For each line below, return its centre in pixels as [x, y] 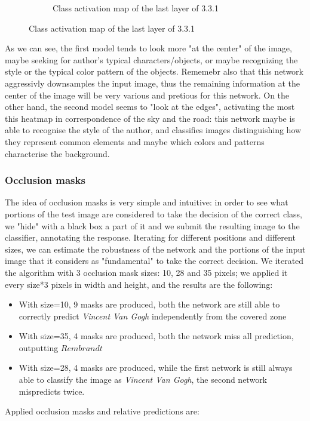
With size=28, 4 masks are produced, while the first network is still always [156, 368]
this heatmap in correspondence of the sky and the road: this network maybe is [150, 118]
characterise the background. [57, 153]
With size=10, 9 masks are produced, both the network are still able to [149, 304]
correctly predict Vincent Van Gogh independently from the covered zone [153, 316]
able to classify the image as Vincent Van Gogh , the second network [143, 379]
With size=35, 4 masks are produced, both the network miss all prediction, [156, 336]
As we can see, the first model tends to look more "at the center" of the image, [148, 48]
